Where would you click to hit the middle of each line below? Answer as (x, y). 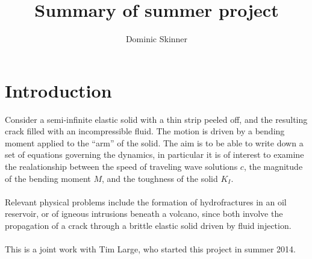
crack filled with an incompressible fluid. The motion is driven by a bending (145, 131)
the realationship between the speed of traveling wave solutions (121, 167)
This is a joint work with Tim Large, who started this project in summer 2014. (150, 249)
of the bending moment (48, 178)
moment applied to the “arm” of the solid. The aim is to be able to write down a (154, 142)
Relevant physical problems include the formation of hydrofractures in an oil (146, 201)
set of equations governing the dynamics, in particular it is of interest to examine (154, 154)
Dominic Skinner (157, 39)
